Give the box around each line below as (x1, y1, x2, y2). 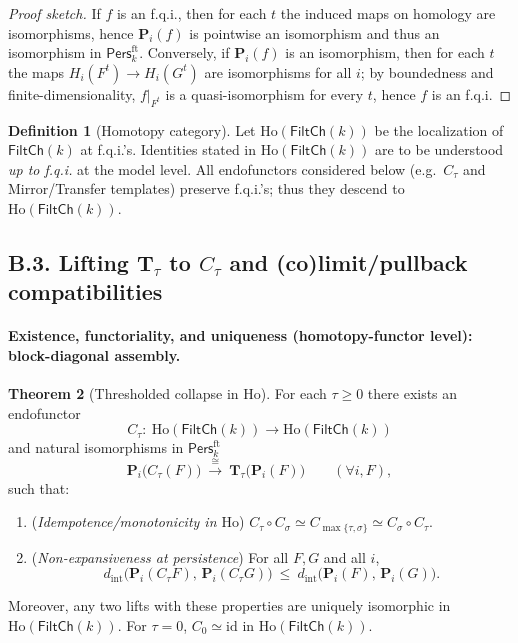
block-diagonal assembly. (8, 344, 181, 365)
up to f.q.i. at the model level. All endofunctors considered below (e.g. (8, 158, 437, 179)
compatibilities (8, 276, 163, 307)
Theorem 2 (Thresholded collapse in (8, 383, 239, 404)
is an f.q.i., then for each (116, 3, 267, 23)
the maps (8, 61, 65, 82)
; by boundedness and (360, 61, 494, 82)
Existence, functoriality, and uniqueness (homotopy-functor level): (8, 325, 473, 346)
